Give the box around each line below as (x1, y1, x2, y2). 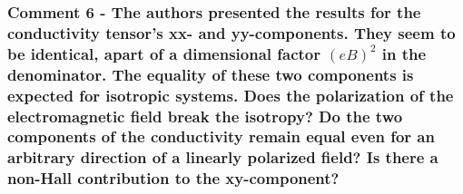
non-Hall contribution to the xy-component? (7, 167, 340, 189)
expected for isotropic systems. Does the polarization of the (7, 83, 454, 106)
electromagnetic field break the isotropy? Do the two (7, 104, 403, 127)
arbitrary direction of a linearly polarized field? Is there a (7, 146, 438, 169)
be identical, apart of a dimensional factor (7, 42, 321, 64)
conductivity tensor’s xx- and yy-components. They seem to (7, 21, 456, 44)
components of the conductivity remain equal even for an (7, 125, 435, 148)
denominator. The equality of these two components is (7, 63, 414, 85)
